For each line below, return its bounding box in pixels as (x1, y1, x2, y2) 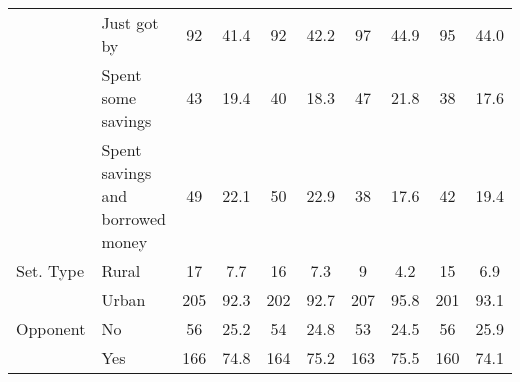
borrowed (101, 207, 166, 230)
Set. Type (16, 259, 85, 282)
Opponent (16, 317, 86, 340)
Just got (101, 11, 159, 34)
